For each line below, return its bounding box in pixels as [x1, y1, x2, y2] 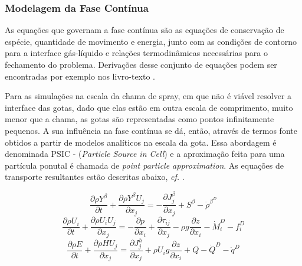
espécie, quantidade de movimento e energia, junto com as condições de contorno [5, 35, 297, 47]
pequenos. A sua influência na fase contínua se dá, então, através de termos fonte [5, 124, 297, 136]
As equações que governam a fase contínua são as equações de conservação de [5, 24, 284, 36]
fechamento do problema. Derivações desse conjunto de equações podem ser [5, 58, 277, 70]
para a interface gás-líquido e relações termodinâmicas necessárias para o [5, 47, 268, 59]
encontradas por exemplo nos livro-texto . [5, 70, 156, 82]
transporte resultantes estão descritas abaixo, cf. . [5, 170, 185, 183]
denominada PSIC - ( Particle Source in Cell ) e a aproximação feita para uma [5, 147, 285, 160]
